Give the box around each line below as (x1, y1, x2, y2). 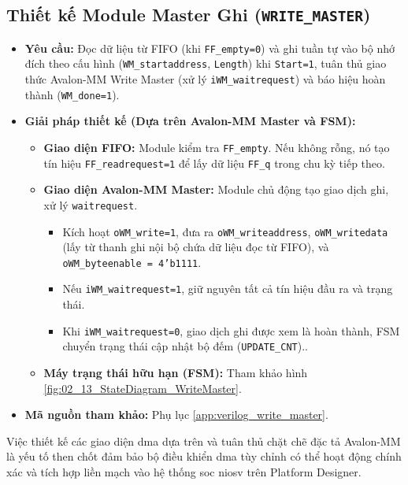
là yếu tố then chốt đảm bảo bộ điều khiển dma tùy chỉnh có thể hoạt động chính (6, 448, 402, 465)
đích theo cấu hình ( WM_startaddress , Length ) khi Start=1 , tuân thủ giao (24, 55, 387, 72)
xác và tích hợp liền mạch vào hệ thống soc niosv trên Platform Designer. (6, 464, 362, 479)
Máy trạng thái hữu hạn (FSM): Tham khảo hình (43, 365, 308, 381)
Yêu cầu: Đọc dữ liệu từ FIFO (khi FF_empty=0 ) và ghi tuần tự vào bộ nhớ (24, 39, 395, 56)
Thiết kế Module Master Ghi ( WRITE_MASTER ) (6, 2, 371, 27)
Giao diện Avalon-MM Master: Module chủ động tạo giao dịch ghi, (43, 181, 389, 198)
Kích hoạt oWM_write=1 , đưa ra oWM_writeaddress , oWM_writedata (62, 223, 388, 239)
